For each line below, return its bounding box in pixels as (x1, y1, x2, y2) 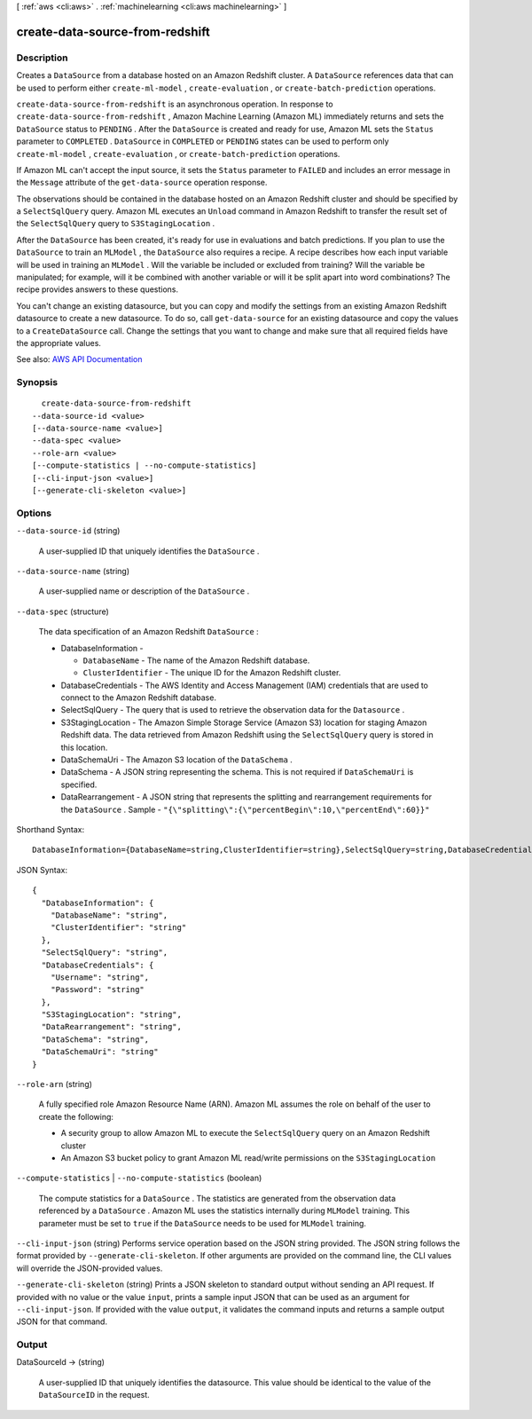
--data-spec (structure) (16, 606, 110, 617)
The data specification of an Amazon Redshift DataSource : (38, 627, 259, 637)
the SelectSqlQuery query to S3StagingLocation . (16, 218, 215, 229)
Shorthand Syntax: (16, 824, 84, 834)
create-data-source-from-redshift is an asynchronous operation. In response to (16, 99, 333, 109)
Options (16, 507, 52, 519)
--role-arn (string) (16, 1079, 93, 1090)
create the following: (38, 1111, 114, 1122)
